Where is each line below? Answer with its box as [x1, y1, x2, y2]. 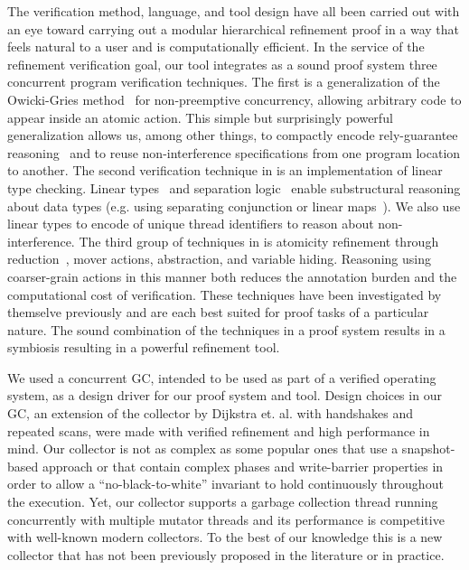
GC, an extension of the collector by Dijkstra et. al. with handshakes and [7, 404, 414, 423]
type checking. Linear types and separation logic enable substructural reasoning [7, 178, 461, 197]
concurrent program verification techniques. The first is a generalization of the [7, 72, 440, 91]
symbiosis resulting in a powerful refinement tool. [7, 338, 280, 357]
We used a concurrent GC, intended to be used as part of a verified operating [7, 368, 436, 387]
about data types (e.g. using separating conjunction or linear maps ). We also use [7, 196, 461, 215]
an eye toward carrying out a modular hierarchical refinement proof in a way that [7, 19, 460, 38]
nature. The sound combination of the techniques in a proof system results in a [7, 320, 446, 339]
